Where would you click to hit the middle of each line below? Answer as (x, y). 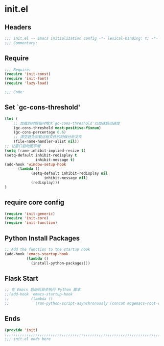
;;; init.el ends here (28, 339)
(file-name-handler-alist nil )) (46, 142)
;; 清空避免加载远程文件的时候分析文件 (48, 137)
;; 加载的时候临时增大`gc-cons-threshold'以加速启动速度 (67, 123)
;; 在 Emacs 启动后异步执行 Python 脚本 (43, 290)
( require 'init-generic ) (30, 214)
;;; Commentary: (21, 43)
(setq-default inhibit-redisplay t (41, 155)
